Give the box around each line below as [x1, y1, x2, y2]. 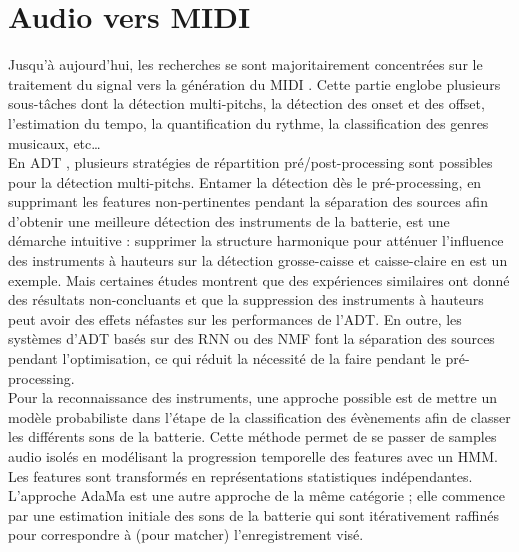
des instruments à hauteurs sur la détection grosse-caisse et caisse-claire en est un [8, 250, 508, 271]
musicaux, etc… [8, 132, 101, 153]
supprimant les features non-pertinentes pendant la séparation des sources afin [8, 191, 488, 212]
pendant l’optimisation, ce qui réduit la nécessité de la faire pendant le [8, 348, 441, 369]
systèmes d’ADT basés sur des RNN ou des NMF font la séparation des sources [8, 328, 495, 349]
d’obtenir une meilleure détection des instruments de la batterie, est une [8, 210, 450, 231]
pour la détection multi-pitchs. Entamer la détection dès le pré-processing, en [8, 171, 482, 192]
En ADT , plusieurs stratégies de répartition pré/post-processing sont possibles [8, 152, 493, 173]
